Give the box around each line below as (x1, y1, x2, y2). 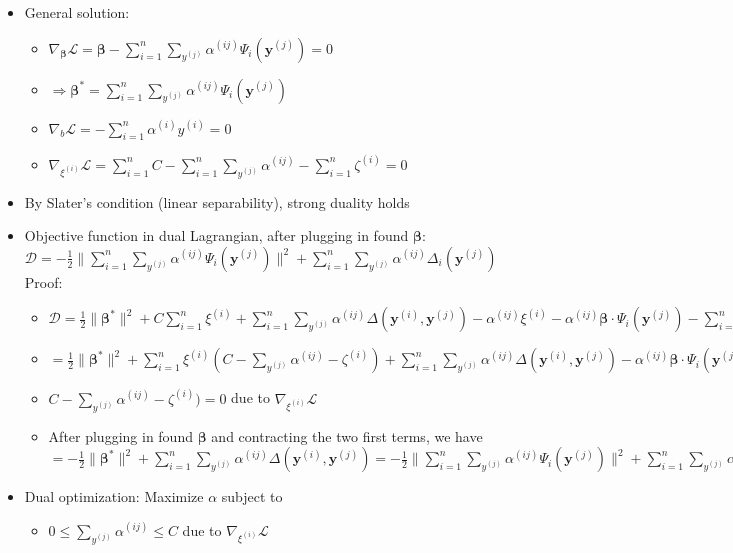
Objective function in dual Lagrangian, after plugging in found (24, 225, 409, 246)
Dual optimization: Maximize (24, 486, 204, 507)
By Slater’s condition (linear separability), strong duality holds (24, 191, 410, 212)
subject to (221, 486, 283, 507)
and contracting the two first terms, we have (211, 425, 483, 446)
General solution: (24, 2, 130, 22)
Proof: (24, 271, 63, 292)
